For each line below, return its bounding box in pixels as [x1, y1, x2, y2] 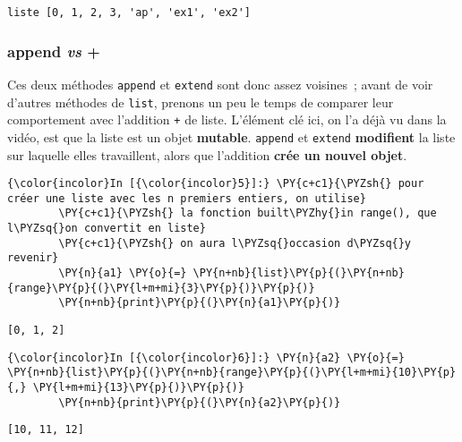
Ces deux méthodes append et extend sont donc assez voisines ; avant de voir [7, 74, 433, 93]
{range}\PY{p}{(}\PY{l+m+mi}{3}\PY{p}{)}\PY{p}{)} [7, 281, 315, 294]
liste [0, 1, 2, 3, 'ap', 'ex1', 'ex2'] [7, 6, 252, 19]
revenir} [7, 251, 59, 265]
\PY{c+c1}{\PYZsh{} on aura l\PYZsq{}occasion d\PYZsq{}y [58, 236, 412, 250]
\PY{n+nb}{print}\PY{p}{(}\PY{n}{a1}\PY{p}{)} [58, 296, 341, 310]
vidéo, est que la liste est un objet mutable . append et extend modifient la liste [7, 127, 456, 146]
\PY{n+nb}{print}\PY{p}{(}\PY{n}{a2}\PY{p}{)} [58, 395, 341, 409]
